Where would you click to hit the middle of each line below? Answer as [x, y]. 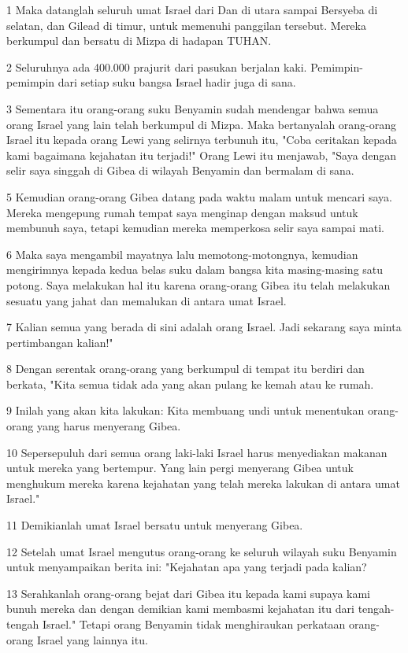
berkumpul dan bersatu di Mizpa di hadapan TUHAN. [139, 41]
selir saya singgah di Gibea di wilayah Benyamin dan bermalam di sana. [180, 170]
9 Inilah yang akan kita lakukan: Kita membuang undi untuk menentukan [185, 410]
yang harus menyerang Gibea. [109, 426]
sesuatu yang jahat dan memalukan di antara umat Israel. [147, 300]
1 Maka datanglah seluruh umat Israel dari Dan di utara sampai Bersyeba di [192, 9]
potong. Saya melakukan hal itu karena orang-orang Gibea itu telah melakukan [198, 284]
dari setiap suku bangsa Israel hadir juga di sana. [177, 82]
